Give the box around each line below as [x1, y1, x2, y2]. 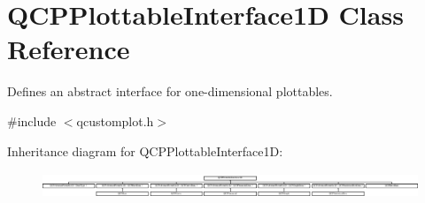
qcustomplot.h [76, 111, 154, 130]
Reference [7, 31, 130, 67]
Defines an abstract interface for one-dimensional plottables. [7, 82, 333, 101]
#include [7, 111, 57, 130]
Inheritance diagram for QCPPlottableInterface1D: [7, 141, 283, 160]
